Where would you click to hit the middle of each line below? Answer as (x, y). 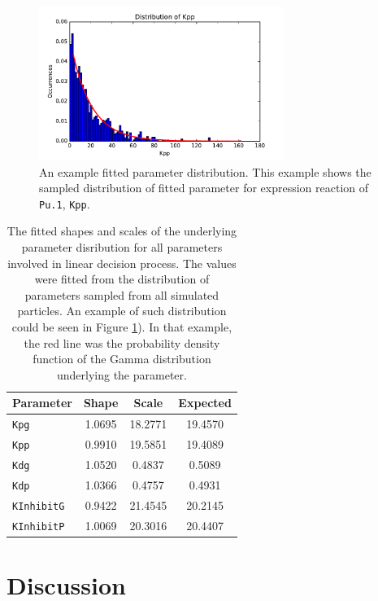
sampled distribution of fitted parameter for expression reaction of (204, 188)
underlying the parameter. (122, 374)
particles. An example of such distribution (122, 311)
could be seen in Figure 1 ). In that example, (122, 326)
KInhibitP (39, 526)
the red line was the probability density (122, 342)
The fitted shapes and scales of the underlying (122, 231)
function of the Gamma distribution (122, 359)
